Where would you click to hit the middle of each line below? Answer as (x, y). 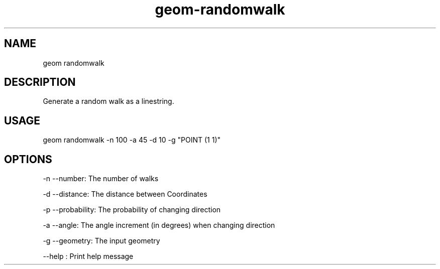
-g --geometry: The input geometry (101, 241)
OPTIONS (28, 159)
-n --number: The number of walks (101, 179)
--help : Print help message (88, 256)
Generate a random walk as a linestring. (108, 101)
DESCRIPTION (40, 82)
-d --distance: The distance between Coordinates (125, 194)
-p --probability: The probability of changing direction (132, 210)
